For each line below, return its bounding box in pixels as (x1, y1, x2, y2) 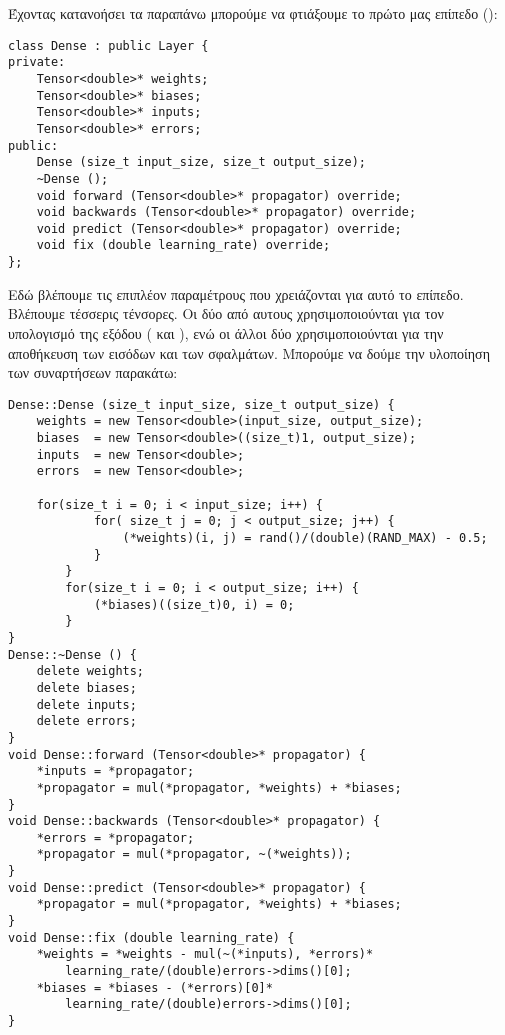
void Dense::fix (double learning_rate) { (8, 930, 295, 945)
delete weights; (36, 664, 145, 679)
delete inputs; (36, 697, 137, 712)
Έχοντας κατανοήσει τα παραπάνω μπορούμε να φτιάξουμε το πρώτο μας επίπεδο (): (8, 3, 498, 23)
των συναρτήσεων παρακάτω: (8, 362, 178, 383)
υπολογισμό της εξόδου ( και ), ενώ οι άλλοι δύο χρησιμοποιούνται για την (8, 322, 444, 343)
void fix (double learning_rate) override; (36, 238, 331, 253)
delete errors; (36, 714, 137, 729)
